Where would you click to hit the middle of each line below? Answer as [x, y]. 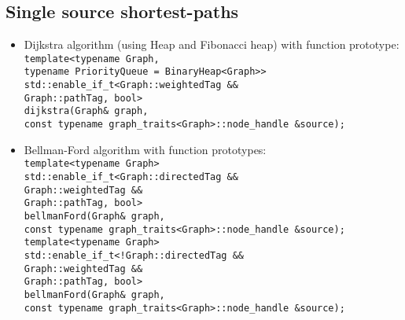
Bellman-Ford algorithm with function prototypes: [145, 149]
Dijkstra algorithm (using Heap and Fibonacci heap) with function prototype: [212, 44]
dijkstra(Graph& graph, [86, 111]
